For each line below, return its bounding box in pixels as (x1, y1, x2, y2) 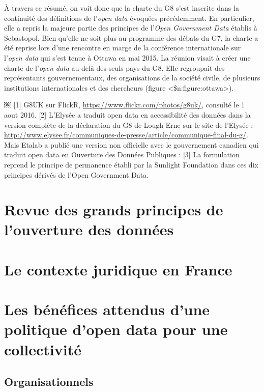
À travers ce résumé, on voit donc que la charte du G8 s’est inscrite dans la (4, 3, 239, 13)
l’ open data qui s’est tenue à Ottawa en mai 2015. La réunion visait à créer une (4, 52, 251, 63)
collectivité (4, 339, 81, 359)
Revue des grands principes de (4, 199, 223, 220)
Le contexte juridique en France (4, 259, 232, 279)
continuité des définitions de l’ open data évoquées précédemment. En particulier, (4, 12, 254, 23)
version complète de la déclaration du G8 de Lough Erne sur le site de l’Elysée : (4, 119, 253, 130)
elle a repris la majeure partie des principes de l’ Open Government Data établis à (4, 22, 257, 33)
